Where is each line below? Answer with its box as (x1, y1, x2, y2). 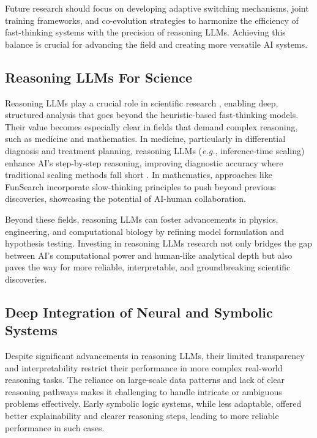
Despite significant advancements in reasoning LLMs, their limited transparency (5, 349, 305, 362)
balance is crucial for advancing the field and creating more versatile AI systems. (5, 37, 308, 50)
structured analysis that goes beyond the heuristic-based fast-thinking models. (5, 108, 299, 121)
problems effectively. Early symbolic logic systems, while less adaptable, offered (5, 397, 302, 410)
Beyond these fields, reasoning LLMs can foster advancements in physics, (5, 212, 278, 225)
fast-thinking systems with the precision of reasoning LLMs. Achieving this (5, 26, 286, 39)
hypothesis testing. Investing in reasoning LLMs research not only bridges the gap (5, 237, 313, 250)
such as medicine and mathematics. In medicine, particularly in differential (5, 132, 286, 145)
